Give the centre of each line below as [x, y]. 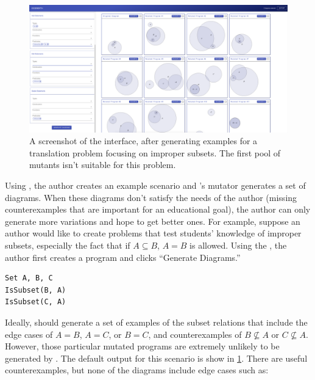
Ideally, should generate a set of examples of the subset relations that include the [156, 322]
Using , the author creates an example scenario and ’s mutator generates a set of [155, 185]
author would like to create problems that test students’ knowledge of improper [153, 233]
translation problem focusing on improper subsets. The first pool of [155, 152]
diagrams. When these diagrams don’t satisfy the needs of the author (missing [151, 197]
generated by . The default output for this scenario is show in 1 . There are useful [156, 358]
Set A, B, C [29, 278]
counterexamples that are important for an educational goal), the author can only [158, 209]
